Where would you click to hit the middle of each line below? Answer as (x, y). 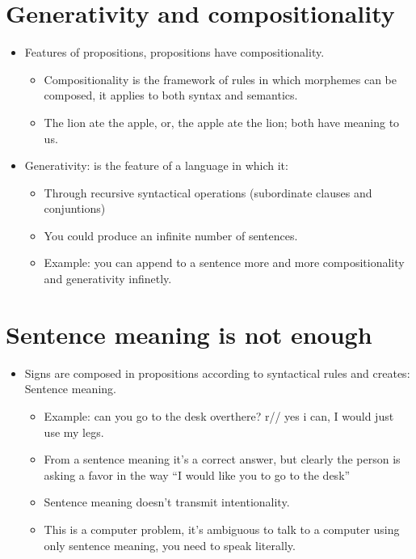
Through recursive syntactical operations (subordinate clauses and (208, 192)
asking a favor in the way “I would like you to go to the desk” (197, 474)
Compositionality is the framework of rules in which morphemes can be (220, 79)
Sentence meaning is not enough (189, 334)
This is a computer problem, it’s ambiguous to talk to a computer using (222, 529)
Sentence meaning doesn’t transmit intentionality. (167, 502)
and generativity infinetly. (108, 279)
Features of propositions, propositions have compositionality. (174, 52)
